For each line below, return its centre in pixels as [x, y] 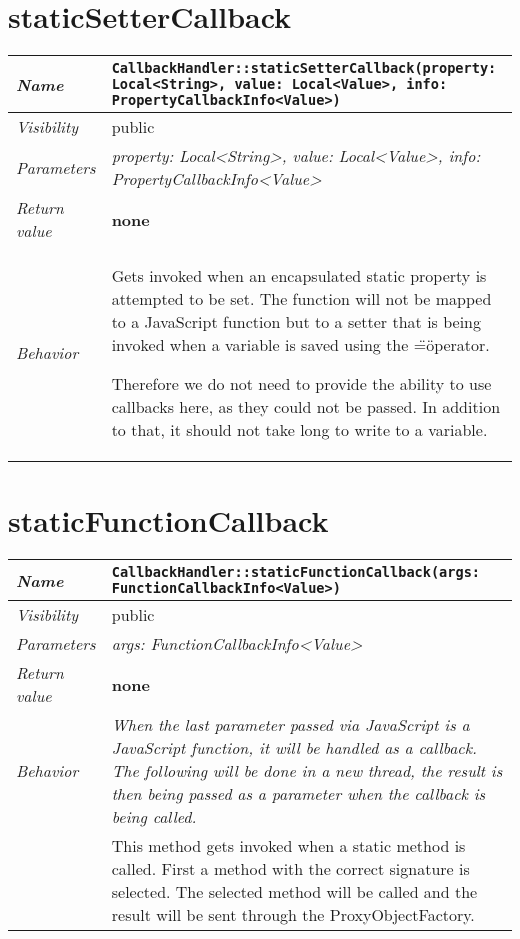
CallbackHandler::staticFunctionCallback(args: [296, 572]
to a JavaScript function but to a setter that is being [296, 322]
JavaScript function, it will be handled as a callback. [294, 748]
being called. [154, 817]
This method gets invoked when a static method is [288, 846]
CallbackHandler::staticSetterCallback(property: [304, 68]
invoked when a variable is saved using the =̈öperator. [300, 345]
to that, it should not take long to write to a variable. [299, 430]
